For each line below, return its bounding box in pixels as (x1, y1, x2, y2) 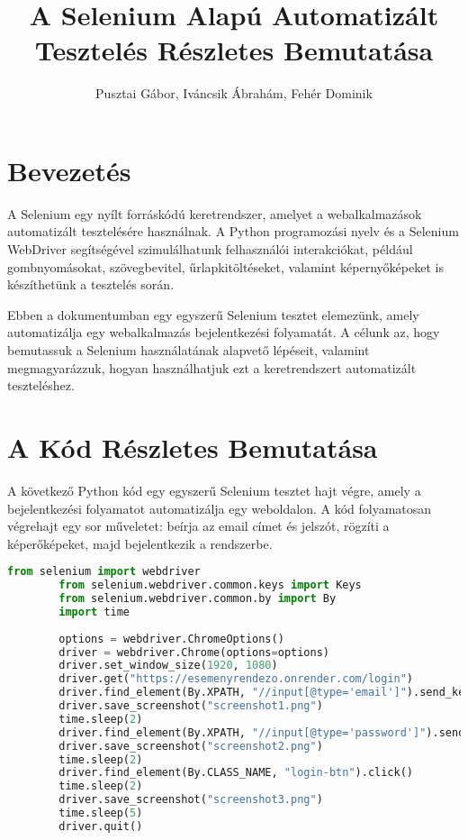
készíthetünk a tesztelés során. (7, 275, 175, 294)
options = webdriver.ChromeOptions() (58, 632, 284, 645)
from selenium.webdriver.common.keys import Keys (58, 579, 362, 592)
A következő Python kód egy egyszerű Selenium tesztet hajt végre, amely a (7, 480, 421, 499)
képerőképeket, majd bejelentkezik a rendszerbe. (7, 534, 273, 552)
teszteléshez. (7, 376, 75, 395)
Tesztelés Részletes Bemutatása (34, 32, 434, 68)
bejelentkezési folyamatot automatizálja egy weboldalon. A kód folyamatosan (7, 498, 432, 517)
